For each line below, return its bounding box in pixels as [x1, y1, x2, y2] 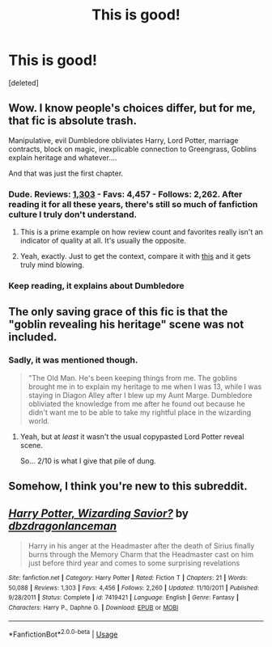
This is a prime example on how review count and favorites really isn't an [19, 227, 263, 237]
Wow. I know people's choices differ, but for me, [8, 101, 257, 115]
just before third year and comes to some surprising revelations [28, 558, 240, 568]
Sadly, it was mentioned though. [8, 354, 138, 366]
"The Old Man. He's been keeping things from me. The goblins [28, 373, 237, 383]
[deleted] [8, 78, 39, 87]
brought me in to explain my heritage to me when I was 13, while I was [28, 382, 262, 391]
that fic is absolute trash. [8, 114, 138, 128]
